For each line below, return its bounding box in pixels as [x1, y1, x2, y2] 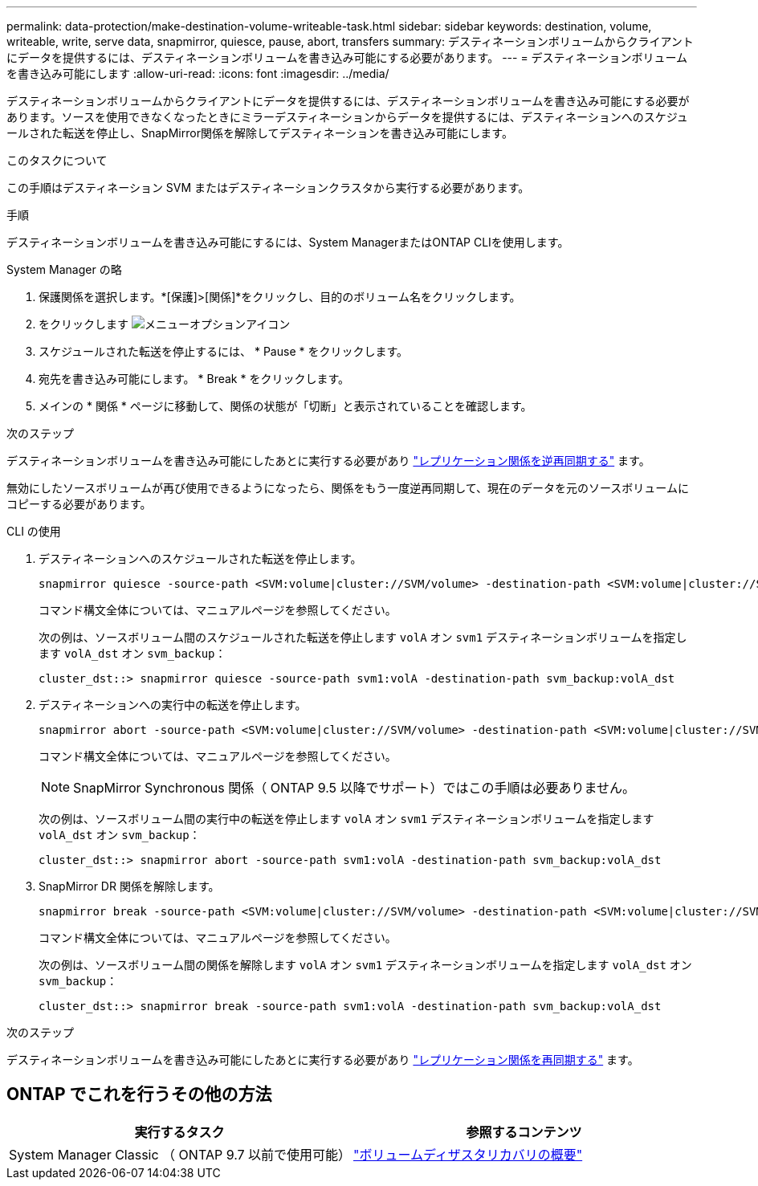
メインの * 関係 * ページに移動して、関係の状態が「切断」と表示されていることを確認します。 [39, 399, 532, 413]
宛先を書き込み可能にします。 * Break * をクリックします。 [39, 372, 350, 385]
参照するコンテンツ [466, 1123, 582, 1140]
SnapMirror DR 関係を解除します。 [39, 879, 220, 893]
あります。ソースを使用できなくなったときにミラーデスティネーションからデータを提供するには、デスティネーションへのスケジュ [6, 110, 688, 124]
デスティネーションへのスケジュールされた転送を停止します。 [39, 552, 362, 565]
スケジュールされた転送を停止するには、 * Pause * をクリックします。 [39, 344, 409, 358]
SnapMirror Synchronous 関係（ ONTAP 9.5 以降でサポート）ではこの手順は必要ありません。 [73, 780, 636, 796]
